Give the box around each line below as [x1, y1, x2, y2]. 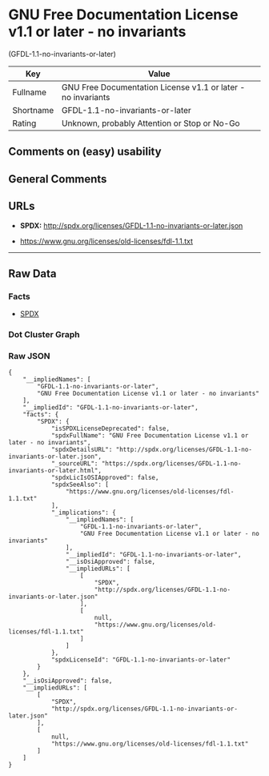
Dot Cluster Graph [8, 329, 80, 340]
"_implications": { [50, 509, 116, 517]
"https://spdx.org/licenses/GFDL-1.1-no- [101, 460, 242, 468]
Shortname [12, 104, 54, 115]
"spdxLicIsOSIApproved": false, [50, 474, 159, 482]
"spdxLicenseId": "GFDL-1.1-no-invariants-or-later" [50, 656, 231, 664]
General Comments [8, 172, 107, 186]
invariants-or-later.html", [8, 467, 102, 475]
